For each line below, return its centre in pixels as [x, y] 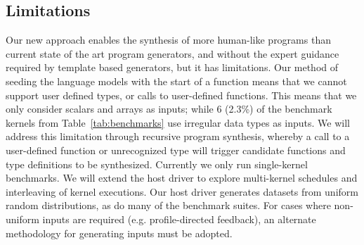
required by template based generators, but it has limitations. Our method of [172, 67]
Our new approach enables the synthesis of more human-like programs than [168, 40]
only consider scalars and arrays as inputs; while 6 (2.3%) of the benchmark [169, 109]
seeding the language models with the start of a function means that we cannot [176, 81]
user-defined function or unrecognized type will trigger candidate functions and [176, 150]
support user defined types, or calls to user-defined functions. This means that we [181, 95]
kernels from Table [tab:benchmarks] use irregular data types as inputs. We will [178, 122]
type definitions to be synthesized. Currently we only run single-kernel [157, 164]
